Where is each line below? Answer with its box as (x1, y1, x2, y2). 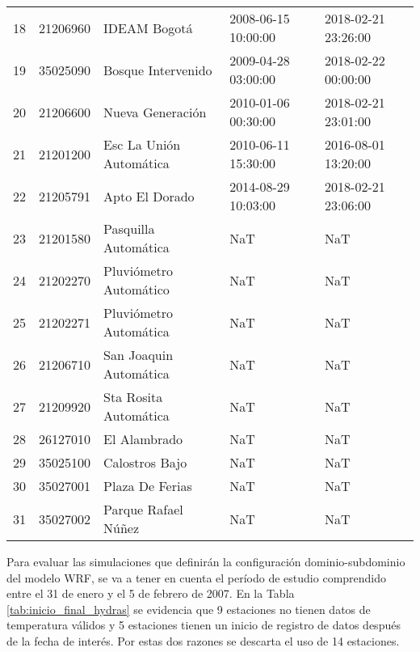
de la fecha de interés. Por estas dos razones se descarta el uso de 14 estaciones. (6, 632, 400, 649)
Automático (103, 280, 170, 298)
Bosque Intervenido (103, 60, 212, 79)
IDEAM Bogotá (103, 18, 193, 37)
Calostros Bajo (103, 453, 187, 472)
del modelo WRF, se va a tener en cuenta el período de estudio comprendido (6, 569, 387, 586)
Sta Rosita (103, 387, 163, 406)
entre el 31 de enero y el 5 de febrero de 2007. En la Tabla (6, 585, 295, 602)
